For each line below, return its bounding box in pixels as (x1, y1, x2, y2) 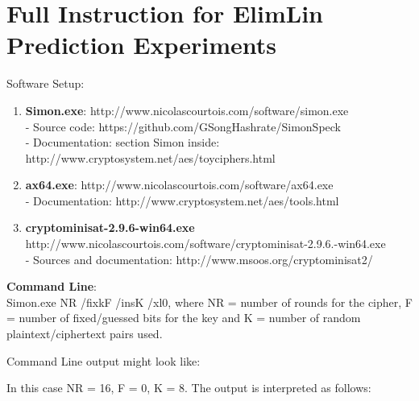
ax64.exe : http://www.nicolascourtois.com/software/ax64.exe (25, 176, 334, 193)
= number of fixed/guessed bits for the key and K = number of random (6, 309, 361, 326)
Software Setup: (6, 75, 85, 92)
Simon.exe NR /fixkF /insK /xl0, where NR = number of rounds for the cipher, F (6, 293, 413, 310)
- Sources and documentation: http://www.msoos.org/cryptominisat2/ (25, 250, 373, 267)
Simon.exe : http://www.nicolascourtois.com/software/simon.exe (25, 101, 349, 118)
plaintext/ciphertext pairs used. (6, 325, 163, 342)
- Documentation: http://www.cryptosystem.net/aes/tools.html (25, 192, 339, 209)
